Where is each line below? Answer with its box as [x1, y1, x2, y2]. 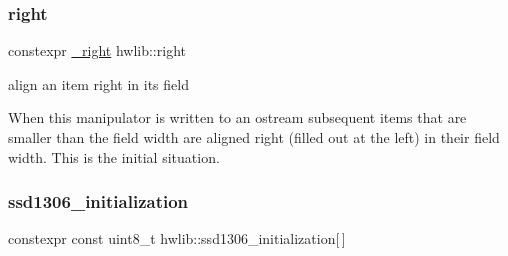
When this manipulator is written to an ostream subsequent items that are [8, 107, 467, 128]
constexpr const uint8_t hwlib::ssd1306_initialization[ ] [8, 228, 346, 249]
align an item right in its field [8, 73, 189, 94]
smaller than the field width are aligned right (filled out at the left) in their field [8, 127, 500, 147]
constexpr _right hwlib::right [8, 40, 186, 61]
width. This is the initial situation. [8, 146, 220, 167]
